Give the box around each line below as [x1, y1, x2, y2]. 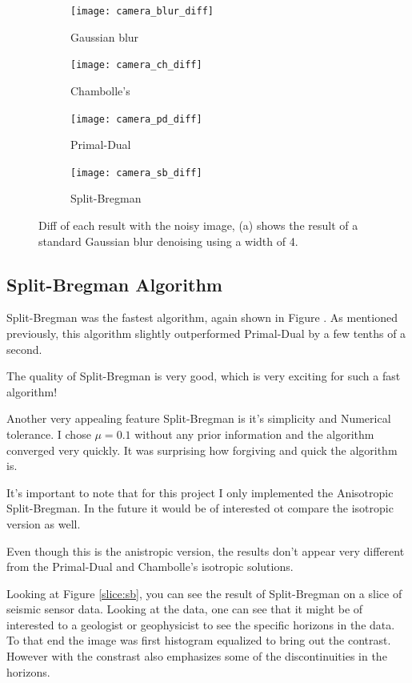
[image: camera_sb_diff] [70, 167, 202, 179]
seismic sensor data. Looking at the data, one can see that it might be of [6, 601, 363, 617]
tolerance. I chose [6, 425, 91, 442]
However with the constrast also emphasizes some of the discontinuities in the [6, 648, 387, 665]
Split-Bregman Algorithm [6, 271, 222, 296]
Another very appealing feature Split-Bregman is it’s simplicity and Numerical [6, 410, 391, 427]
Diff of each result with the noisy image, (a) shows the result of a [38, 217, 358, 233]
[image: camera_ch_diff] [70, 59, 202, 71]
